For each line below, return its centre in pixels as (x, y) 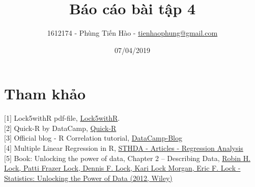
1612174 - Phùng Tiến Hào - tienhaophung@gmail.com (132, 33)
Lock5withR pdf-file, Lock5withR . (67, 118)
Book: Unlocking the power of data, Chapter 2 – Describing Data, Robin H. (132, 158)
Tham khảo (45, 93)
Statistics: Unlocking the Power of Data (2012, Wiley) (88, 178)
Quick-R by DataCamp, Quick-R (65, 128)
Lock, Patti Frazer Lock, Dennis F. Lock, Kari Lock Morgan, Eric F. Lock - (122, 168)
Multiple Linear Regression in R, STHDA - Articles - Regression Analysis (129, 148)
